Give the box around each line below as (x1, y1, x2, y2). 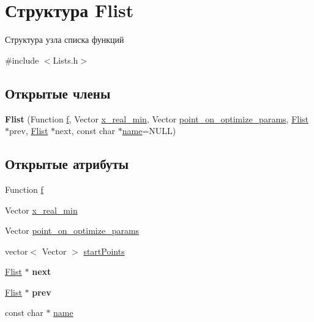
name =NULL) (122, 124, 176, 137)
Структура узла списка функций (5, 33, 124, 46)
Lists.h (53, 53, 78, 66)
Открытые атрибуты (5, 154, 129, 173)
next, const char (55, 124, 116, 137)
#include (5, 53, 39, 66)
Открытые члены (5, 83, 111, 102)
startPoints (83, 244, 125, 257)
